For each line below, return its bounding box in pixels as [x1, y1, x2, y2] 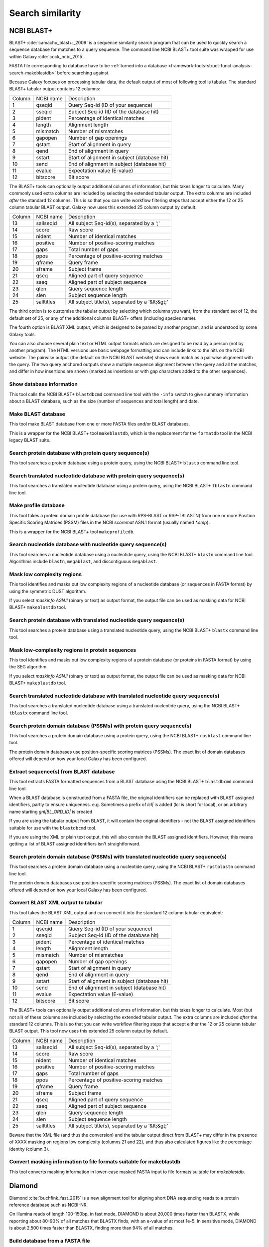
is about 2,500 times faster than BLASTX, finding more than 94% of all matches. [9, 1225, 174, 1231]
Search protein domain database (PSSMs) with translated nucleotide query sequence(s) [9, 853, 227, 860]
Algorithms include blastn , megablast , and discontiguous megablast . [9, 559, 158, 565]
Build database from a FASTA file [9, 1237, 90, 1244]
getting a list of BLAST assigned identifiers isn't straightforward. [9, 841, 140, 847]
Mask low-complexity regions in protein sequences [9, 646, 136, 653]
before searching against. [57, 70, 110, 76]
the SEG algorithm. [9, 664, 48, 670]
